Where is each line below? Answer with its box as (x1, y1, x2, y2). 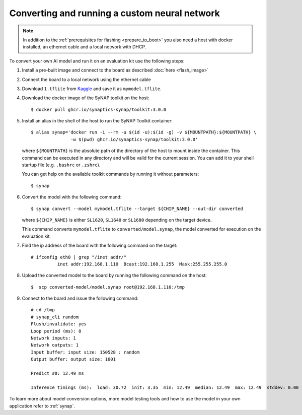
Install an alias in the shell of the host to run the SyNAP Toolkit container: (22, 118, 173, 124)
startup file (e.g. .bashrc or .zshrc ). (22, 162, 101, 168)
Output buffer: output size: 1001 (31, 357, 116, 362)
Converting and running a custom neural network (9, 8, 220, 19)
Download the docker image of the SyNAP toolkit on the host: (22, 95, 149, 101)
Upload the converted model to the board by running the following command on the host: (22, 272, 207, 279)
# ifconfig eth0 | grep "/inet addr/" (31, 254, 127, 260)
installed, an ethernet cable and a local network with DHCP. (23, 44, 146, 50)
